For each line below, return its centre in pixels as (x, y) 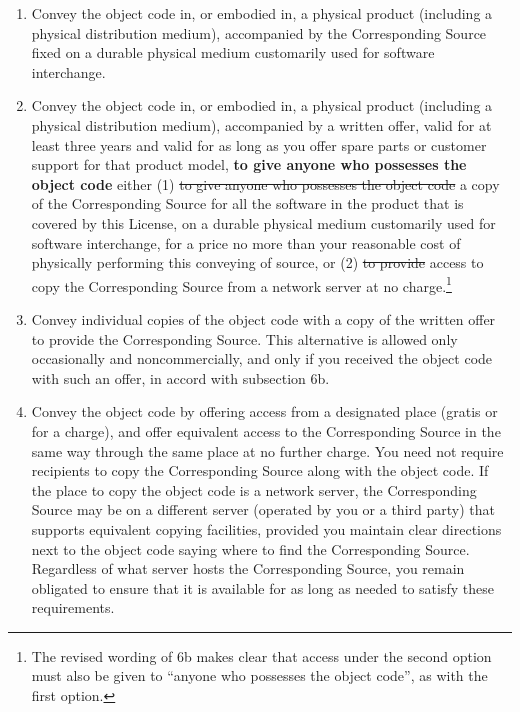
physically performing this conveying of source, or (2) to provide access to (257, 262)
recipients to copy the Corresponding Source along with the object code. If (260, 470)
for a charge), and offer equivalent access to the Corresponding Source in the (266, 430)
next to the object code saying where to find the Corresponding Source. (250, 548)
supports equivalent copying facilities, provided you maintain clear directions (266, 528)
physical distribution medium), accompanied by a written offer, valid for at (261, 124)
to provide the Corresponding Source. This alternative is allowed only (244, 338)
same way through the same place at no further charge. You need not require (267, 450)
